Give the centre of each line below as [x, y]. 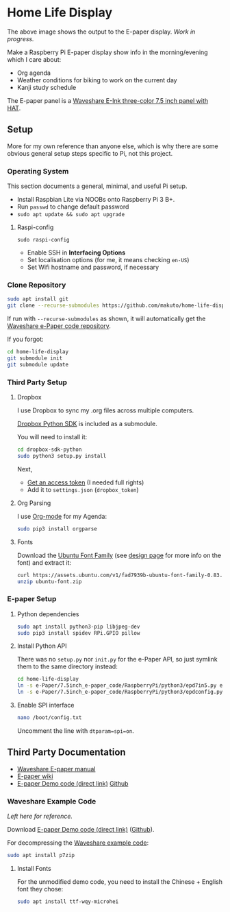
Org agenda [34, 73]
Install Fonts [34, 868]
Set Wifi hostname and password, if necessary [93, 267]
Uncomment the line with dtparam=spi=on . [76, 730]
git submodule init [35, 358]
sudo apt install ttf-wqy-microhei [68, 901]
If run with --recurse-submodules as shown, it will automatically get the [106, 319]
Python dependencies [48, 614]
